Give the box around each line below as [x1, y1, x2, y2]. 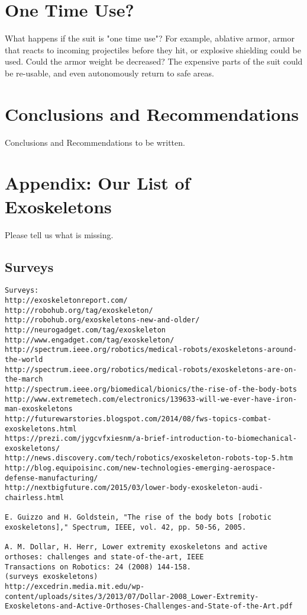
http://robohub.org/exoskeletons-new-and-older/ [5, 316, 200, 325]
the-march [5, 375, 43, 384]
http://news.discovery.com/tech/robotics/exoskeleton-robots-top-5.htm [5, 454, 293, 463]
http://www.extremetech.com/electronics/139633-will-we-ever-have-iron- [5, 395, 297, 403]
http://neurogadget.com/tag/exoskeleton [5, 325, 166, 334]
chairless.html [5, 494, 64, 502]
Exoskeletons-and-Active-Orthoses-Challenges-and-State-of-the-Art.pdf [5, 602, 293, 611]
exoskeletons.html [5, 424, 77, 433]
